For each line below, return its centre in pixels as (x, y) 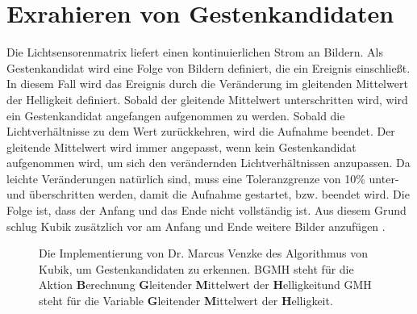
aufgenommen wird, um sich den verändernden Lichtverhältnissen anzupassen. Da (208, 163)
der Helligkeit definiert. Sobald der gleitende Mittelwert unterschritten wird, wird (207, 99)
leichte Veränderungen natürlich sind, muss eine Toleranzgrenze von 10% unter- (203, 178)
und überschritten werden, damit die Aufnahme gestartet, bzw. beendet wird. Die (208, 194)
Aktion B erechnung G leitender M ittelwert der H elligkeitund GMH (205, 285)
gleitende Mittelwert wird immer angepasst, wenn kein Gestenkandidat (181, 147)
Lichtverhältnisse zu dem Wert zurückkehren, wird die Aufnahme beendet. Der (201, 131)
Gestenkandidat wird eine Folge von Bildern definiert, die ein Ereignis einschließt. (208, 67)
